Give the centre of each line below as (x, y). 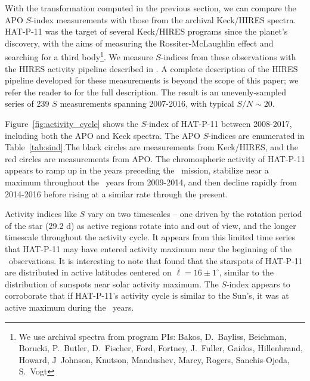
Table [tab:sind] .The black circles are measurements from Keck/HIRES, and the (152, 147)
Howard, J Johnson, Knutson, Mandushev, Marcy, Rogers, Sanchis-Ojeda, (154, 359)
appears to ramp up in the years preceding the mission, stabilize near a (137, 170)
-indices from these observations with (228, 57)
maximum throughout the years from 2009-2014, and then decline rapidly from (151, 182)
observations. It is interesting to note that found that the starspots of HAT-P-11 (156, 260)
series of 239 (27, 103)
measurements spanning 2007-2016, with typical (147, 103)
